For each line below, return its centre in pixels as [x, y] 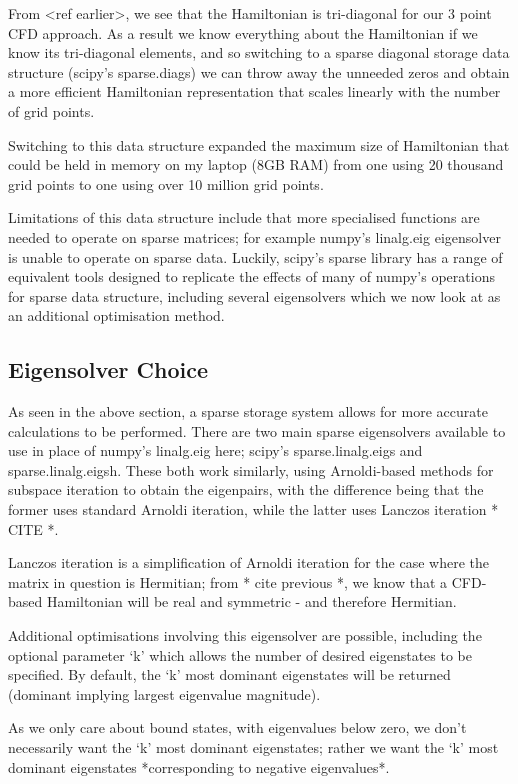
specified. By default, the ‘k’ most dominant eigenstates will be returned [229, 674]
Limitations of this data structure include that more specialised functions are [244, 217]
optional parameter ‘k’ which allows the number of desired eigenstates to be [240, 654]
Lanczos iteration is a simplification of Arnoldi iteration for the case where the [248, 562]
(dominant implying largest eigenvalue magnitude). [164, 693]
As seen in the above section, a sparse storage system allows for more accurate [248, 411]
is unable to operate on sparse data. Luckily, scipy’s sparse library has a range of [255, 256]
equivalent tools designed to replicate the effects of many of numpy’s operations [251, 276]
